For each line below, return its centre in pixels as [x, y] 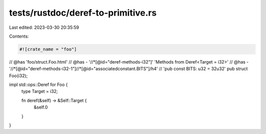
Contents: [19, 36]
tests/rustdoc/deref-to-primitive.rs [83, 13]
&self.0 [41, 107]
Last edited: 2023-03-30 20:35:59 [44, 27]
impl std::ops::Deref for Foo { [38, 85]
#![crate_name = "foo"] [48, 49]
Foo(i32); [18, 75]
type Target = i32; [40, 91]
